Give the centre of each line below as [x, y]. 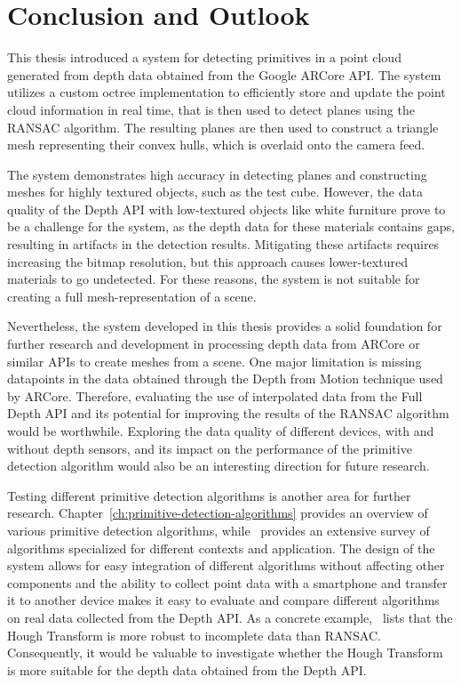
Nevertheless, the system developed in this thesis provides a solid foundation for [225, 326]
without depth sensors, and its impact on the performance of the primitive [210, 448]
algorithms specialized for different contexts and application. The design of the [221, 548]
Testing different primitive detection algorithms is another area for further [209, 495]
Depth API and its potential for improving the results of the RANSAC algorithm [228, 413]
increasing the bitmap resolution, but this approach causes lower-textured [207, 261]
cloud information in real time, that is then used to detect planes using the [211, 109]
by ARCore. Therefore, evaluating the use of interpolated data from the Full [215, 395]
